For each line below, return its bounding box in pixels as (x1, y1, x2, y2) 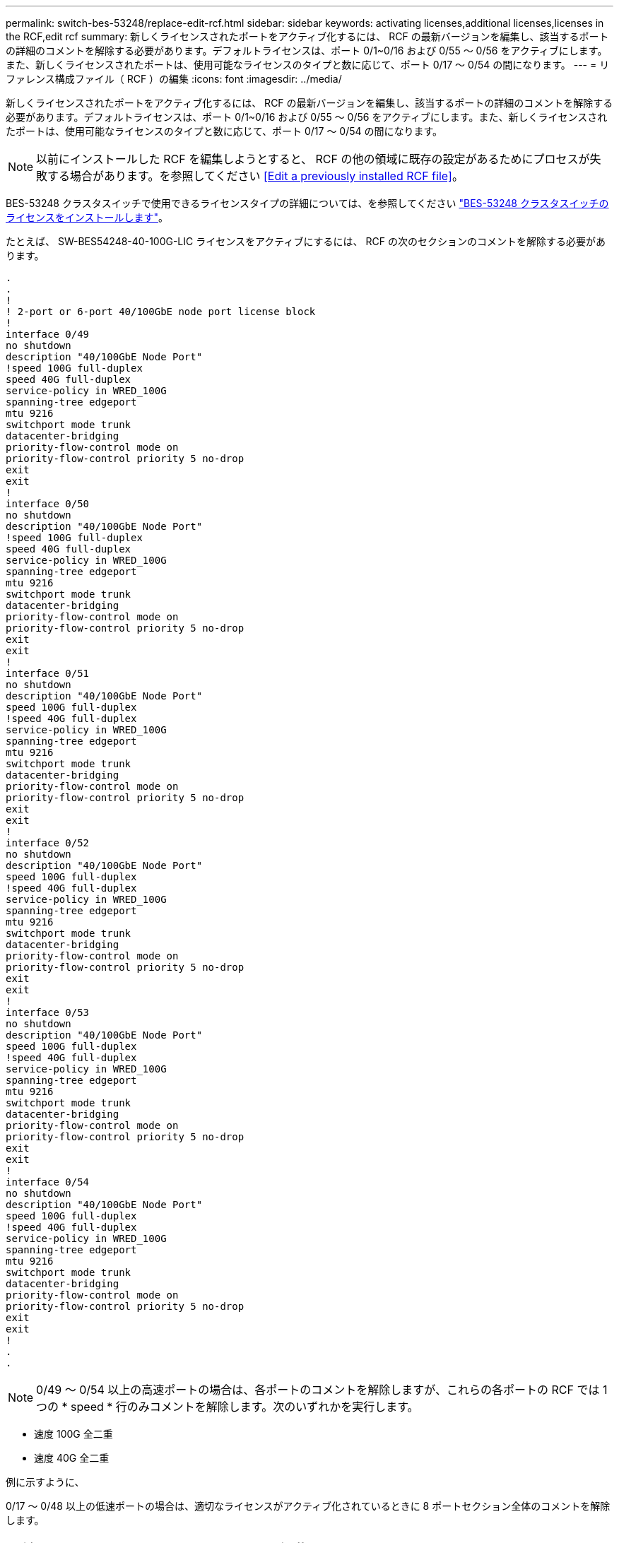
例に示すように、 (6, 1476, 85, 1488)
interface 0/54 (6, 1176, 90, 1188)
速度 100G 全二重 (34, 1428, 113, 1440)
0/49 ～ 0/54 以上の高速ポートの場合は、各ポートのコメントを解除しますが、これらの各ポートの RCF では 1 (36, 1383, 608, 1397)
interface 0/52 (6, 837, 90, 849)
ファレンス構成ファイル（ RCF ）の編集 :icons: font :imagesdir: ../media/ (6, 73, 342, 85)
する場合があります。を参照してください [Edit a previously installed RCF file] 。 (47, 169, 464, 183)
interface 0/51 (6, 668, 90, 679)
